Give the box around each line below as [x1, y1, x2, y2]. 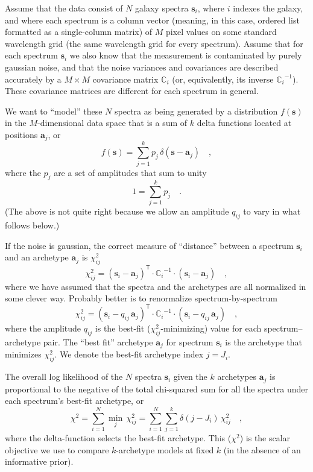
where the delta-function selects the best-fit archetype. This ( [5, 432, 232, 444]
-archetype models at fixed [116, 443, 214, 456]
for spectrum [166, 336, 213, 348]
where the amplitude [5, 322, 81, 335]
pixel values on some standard [165, 25, 277, 38]
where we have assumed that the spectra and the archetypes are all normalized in [5, 280, 306, 292]
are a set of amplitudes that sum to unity [54, 166, 207, 178]
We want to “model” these [5, 104, 103, 117]
